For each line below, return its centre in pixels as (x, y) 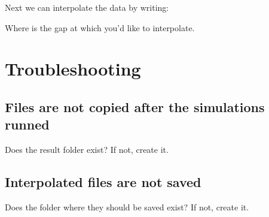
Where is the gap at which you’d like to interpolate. (100, 27)
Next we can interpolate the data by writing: (87, 7)
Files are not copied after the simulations (135, 106)
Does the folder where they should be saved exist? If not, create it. (127, 207)
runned (27, 124)
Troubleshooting (73, 69)
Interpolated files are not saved (103, 182)
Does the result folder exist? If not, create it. (87, 150)
